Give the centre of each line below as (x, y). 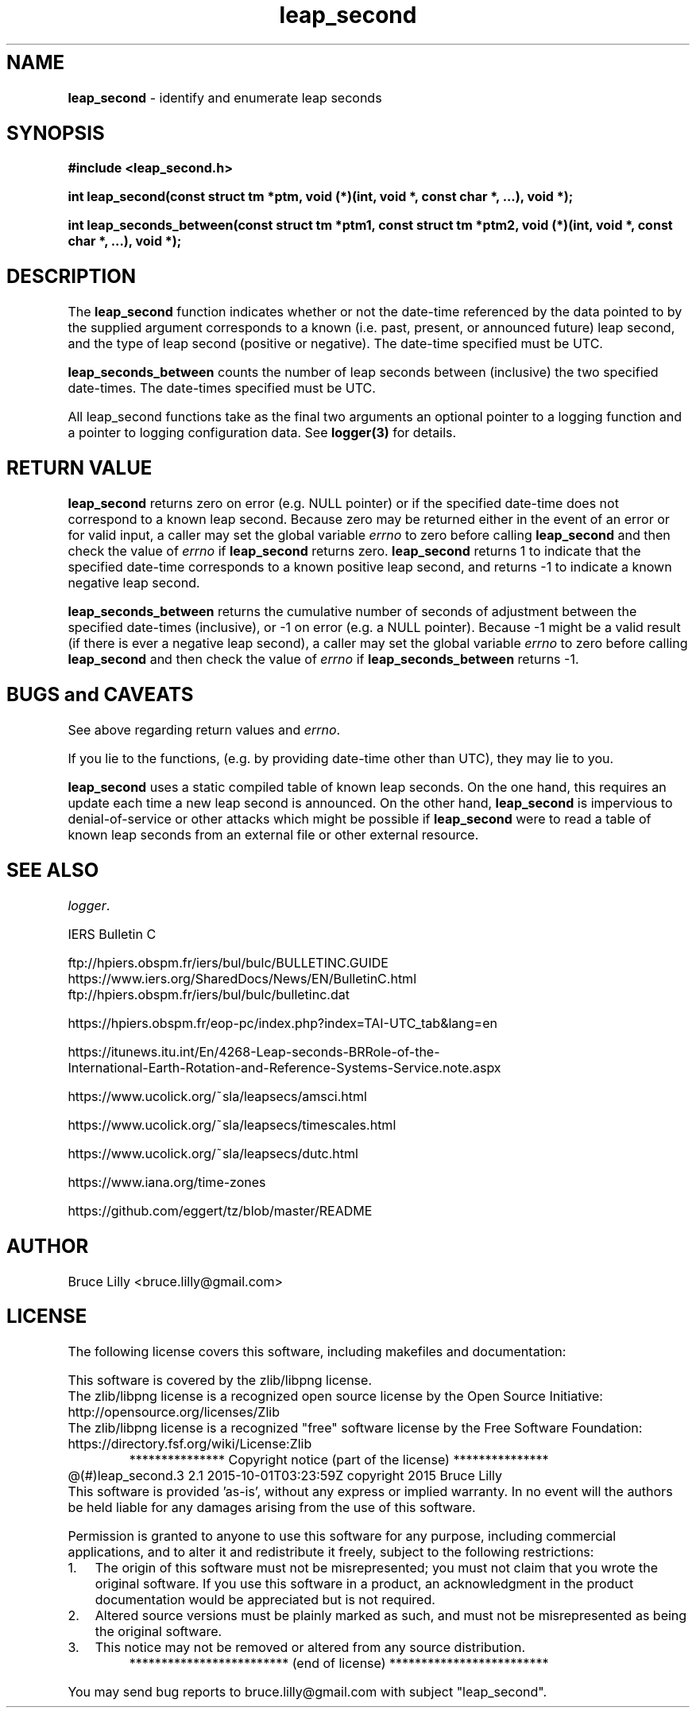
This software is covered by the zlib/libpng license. (220, 1381)
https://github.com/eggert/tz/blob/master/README (220, 1210)
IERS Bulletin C (112, 934)
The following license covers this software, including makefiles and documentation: (317, 1352)
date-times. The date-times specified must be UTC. (222, 388)
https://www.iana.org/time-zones (167, 1182)
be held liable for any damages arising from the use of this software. (272, 1508)
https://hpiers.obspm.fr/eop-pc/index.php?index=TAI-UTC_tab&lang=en (282, 1023)
